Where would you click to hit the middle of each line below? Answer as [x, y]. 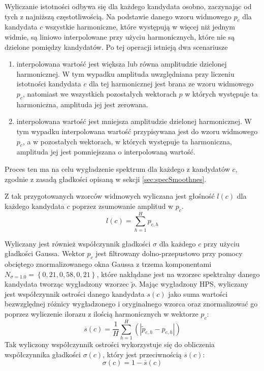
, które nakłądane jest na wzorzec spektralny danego [178, 274]
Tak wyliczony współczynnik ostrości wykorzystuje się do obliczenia [110, 344]
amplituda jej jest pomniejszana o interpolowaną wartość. [106, 152]
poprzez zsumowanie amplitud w [123, 206]
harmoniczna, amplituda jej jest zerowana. [82, 104]
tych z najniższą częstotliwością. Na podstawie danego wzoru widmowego [118, 16]
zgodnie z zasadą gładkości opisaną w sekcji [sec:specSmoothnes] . [106, 179]
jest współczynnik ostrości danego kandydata [75, 293]
